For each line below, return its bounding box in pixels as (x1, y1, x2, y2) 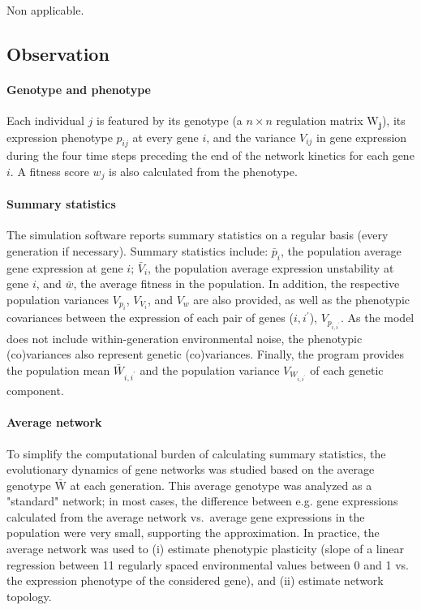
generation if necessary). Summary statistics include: (6, 242, 268, 259)
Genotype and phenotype (6, 80, 151, 97)
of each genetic (310, 361, 384, 378)
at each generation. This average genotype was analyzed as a (70, 476, 372, 493)
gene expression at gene (6, 259, 123, 276)
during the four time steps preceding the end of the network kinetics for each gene (6, 147, 415, 164)
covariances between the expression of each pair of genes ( (6, 309, 294, 326)
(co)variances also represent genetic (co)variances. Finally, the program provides (6, 346, 405, 363)
